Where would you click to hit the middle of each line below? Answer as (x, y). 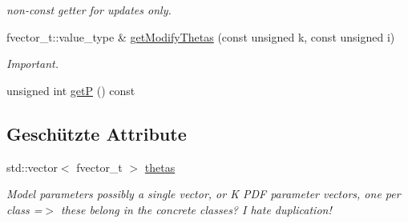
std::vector (32, 167)
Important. (32, 64)
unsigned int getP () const (71, 90)
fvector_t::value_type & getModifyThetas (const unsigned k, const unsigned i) (201, 36)
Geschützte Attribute (97, 133)
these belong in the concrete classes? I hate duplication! (196, 209)
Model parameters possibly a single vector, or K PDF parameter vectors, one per (204, 194)
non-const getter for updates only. (89, 10)
